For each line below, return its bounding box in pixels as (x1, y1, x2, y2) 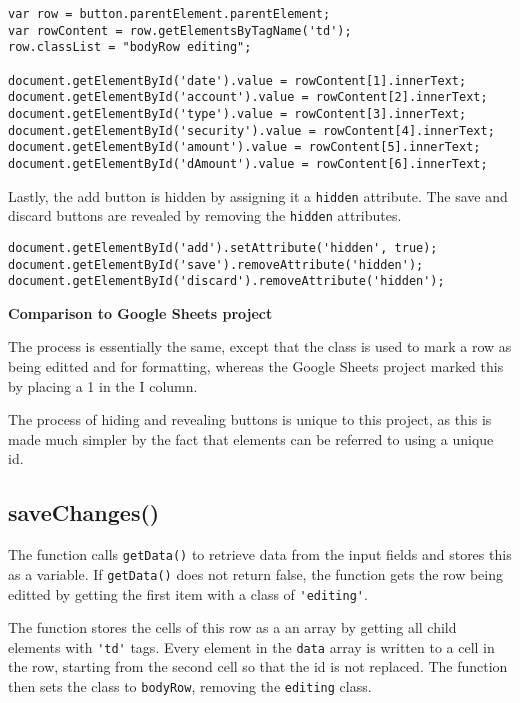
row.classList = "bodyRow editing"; (8, 40, 252, 55)
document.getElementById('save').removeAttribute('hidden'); (8, 257, 424, 272)
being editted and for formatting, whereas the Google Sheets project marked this (8, 356, 504, 377)
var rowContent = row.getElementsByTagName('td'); (8, 23, 352, 38)
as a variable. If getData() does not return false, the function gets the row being (8, 563, 504, 584)
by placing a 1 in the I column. (8, 375, 198, 396)
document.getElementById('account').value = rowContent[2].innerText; (8, 90, 488, 105)
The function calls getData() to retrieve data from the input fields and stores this (8, 544, 512, 565)
